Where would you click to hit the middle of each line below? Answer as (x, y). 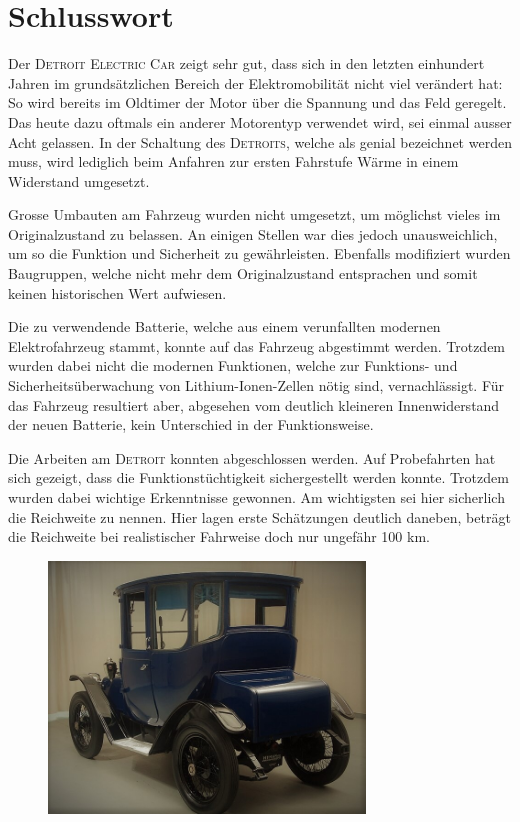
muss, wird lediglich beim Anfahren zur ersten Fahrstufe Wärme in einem (233, 161)
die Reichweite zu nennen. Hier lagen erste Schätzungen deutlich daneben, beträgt (259, 516)
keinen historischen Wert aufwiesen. (117, 292)
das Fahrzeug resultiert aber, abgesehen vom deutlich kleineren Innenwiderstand (254, 404)
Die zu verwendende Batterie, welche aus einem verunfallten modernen (224, 326)
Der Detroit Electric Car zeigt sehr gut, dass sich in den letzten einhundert (246, 63)
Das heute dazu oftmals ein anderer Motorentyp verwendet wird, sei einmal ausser (260, 121)
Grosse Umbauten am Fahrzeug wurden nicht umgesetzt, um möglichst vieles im (254, 214)
